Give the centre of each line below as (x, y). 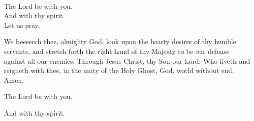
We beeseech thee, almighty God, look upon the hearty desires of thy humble (120, 41)
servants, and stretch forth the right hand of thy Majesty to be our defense (117, 51)
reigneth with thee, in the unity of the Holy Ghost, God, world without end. (119, 70)
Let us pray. (22, 25)
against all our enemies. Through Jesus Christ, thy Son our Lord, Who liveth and (127, 60)
